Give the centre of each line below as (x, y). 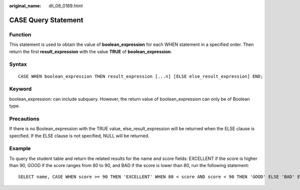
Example (20, 149)
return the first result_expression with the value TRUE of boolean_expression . (91, 51)
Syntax (18, 64)
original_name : (25, 6)
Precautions (24, 119)
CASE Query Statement (46, 20)
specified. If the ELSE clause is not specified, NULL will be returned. (79, 136)
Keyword (20, 89)
